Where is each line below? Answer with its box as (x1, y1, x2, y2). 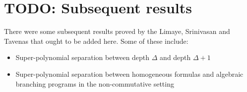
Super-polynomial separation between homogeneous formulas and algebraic (15, 68, 244, 79)
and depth (160, 52, 191, 62)
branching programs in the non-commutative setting (15, 78, 174, 89)
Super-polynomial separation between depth (15, 52, 150, 62)
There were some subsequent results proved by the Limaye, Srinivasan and (4, 26, 230, 36)
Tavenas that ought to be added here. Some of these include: (4, 35, 188, 46)
